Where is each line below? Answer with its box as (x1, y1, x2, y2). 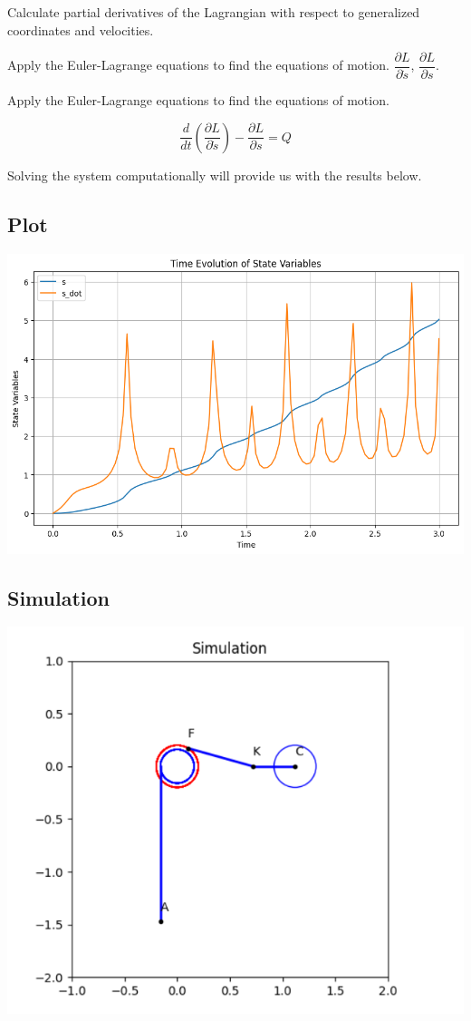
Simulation (7, 583, 111, 611)
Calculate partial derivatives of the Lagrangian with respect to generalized (7, 3, 420, 21)
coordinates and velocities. (7, 20, 154, 39)
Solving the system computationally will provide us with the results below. (7, 165, 422, 184)
